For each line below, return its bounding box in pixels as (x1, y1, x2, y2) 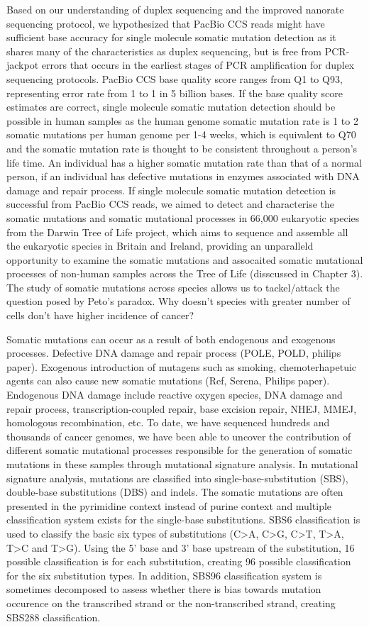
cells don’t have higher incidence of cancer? (6, 308, 194, 323)
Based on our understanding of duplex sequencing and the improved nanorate (6, 2, 344, 16)
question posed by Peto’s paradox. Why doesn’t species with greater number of (6, 294, 351, 309)
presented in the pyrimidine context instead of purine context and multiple (6, 498, 332, 513)
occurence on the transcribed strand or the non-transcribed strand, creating (6, 595, 336, 610)
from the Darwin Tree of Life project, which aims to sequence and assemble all (6, 224, 348, 239)
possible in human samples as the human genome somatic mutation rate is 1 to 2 (6, 113, 358, 128)
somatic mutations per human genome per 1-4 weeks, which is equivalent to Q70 (6, 127, 356, 142)
